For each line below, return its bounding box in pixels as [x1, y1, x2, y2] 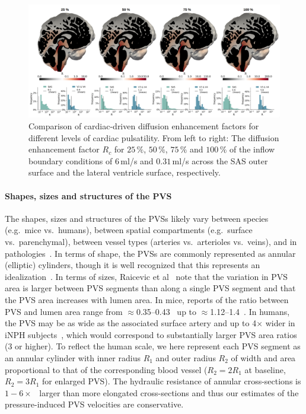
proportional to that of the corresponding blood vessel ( [5, 363, 208, 375]
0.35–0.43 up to [136, 305, 197, 317]
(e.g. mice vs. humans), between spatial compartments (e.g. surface [5, 224, 253, 236]
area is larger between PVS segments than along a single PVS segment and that [5, 282, 296, 294]
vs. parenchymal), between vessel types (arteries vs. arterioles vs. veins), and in [5, 235, 297, 248]
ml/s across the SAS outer [172, 154, 268, 167]
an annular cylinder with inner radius [5, 351, 141, 364]
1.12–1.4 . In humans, [210, 305, 290, 317]
